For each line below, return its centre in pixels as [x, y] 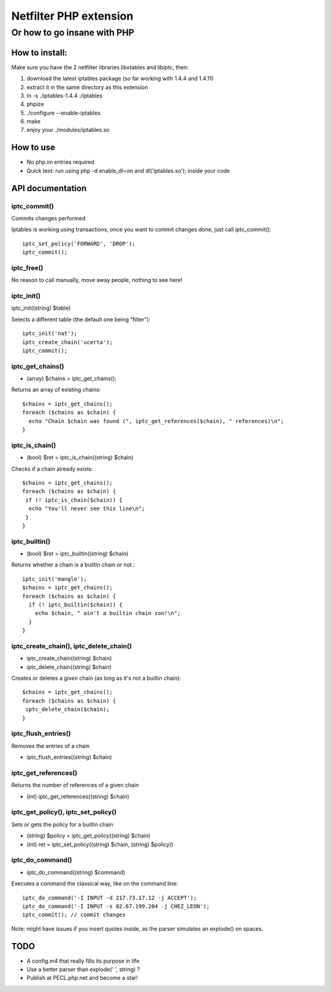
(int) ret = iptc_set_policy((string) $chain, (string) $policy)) [100, 844]
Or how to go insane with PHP [73, 32]
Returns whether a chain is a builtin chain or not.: [73, 565]
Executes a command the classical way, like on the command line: [95, 883]
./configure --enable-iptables [64, 113]
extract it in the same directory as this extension [87, 87]
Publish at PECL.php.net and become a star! [82, 978]
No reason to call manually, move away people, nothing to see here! [97, 280]
